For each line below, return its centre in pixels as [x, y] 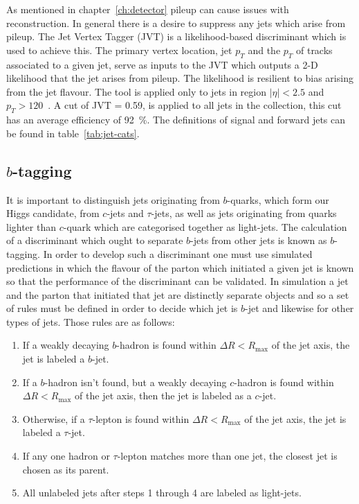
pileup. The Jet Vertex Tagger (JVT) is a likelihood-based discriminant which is [176, 36]
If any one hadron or [66, 456]
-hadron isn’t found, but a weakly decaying [136, 382]
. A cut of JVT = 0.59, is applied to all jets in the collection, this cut [195, 105]
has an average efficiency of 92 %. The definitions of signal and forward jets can [176, 120]
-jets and [125, 213]
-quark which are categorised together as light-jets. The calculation [205, 226]
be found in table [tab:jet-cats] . [73, 133]
